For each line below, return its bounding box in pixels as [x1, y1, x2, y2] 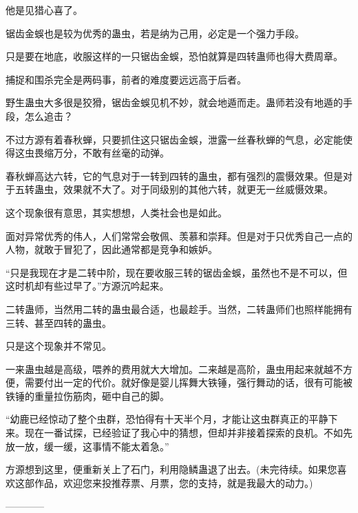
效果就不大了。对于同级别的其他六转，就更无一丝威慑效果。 [63, 182, 333, 197]
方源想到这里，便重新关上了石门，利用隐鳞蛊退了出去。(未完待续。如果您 [6, 462, 337, 476]
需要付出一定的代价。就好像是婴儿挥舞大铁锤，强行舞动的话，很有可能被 [24, 375, 352, 390]
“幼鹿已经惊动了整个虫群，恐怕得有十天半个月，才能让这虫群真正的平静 [6, 412, 328, 426]
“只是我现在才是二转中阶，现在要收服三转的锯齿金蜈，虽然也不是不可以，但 [6, 265, 348, 279]
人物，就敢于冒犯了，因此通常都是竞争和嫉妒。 [6, 242, 218, 256]
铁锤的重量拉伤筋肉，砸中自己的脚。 [6, 388, 169, 403]
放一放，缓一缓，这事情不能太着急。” [6, 439, 169, 453]
